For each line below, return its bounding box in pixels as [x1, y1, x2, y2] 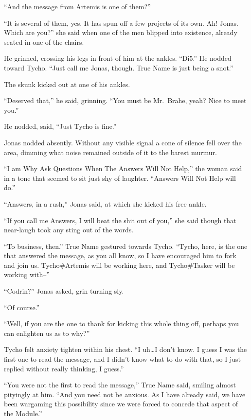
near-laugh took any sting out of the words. [4, 225, 134, 235]
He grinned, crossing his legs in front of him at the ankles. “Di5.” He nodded [4, 53, 232, 63]
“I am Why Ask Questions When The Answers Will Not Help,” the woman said [4, 163, 242, 174]
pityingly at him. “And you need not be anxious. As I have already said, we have [4, 389, 246, 399]
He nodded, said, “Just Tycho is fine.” [4, 121, 117, 131]
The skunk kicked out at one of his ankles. [4, 79, 130, 89]
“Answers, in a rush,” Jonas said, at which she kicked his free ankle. [4, 198, 207, 209]
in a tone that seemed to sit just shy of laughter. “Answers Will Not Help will [4, 173, 236, 183]
